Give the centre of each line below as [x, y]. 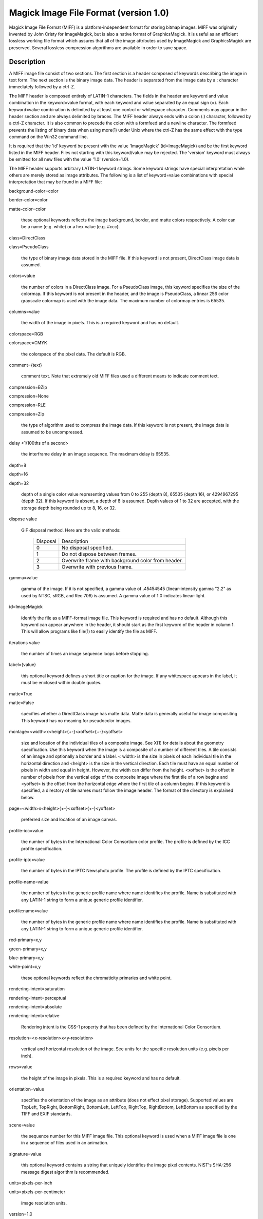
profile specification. [42, 848]
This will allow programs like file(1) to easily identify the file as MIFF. [89, 631]
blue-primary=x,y [26, 958]
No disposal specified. [87, 548]
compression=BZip [28, 387]
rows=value [21, 1067]
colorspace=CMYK [28, 343]
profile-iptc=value [27, 860]
